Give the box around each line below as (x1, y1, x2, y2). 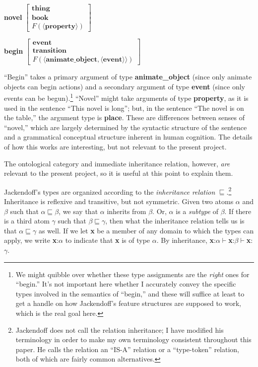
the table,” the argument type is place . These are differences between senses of (4, 112, 245, 123)
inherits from (107, 206, 146, 216)
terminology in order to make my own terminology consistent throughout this (15, 334, 252, 345)
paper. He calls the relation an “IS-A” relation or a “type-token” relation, (15, 344, 240, 354)
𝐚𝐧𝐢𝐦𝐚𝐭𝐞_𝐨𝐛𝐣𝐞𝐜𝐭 (46, 56, 98, 64)
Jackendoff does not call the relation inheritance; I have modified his (15, 324, 224, 335)
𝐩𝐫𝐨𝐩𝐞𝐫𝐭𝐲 (45, 23, 76, 30)
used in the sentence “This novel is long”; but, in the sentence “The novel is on (4, 102, 244, 113)
